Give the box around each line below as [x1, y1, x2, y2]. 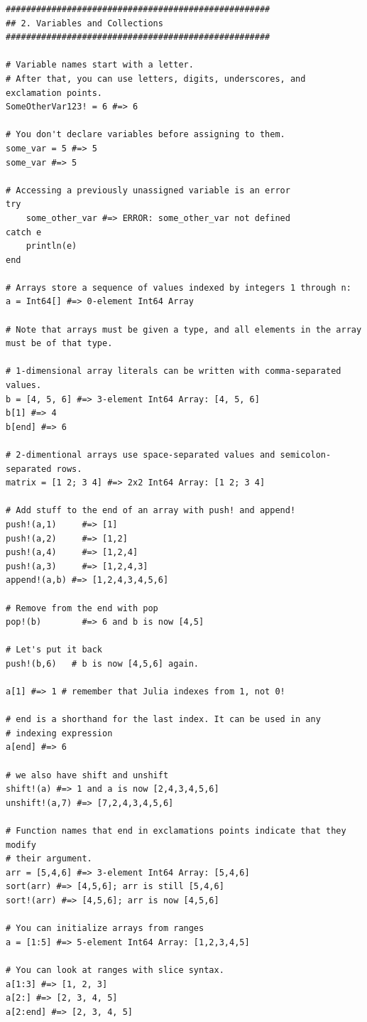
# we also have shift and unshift [6, 770, 169, 780]
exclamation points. [6, 87, 103, 98]
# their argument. [6, 854, 92, 864]
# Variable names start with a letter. [6, 60, 194, 70]
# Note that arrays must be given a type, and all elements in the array [6, 324, 362, 335]
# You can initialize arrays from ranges [6, 923, 204, 934]
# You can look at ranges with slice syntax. [6, 964, 224, 975]
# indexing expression [6, 728, 113, 738]
